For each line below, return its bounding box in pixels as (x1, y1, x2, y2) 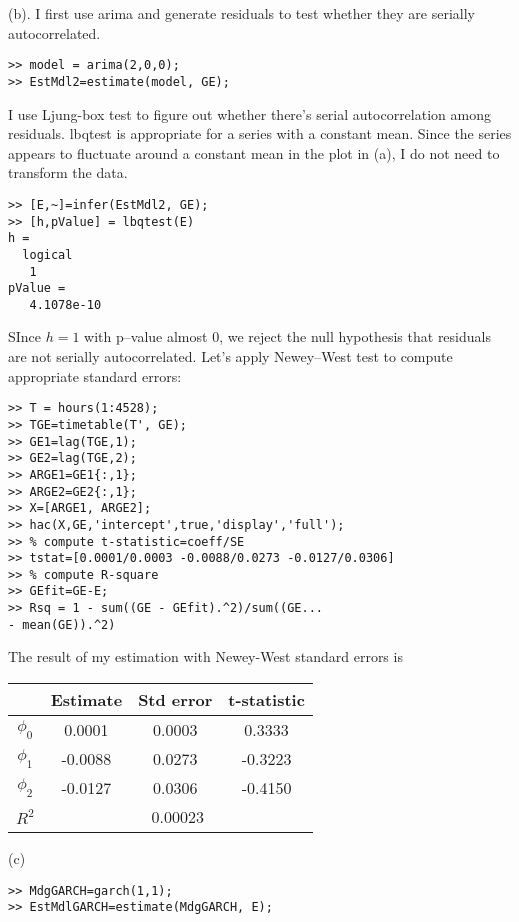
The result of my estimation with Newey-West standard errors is (8, 646, 403, 667)
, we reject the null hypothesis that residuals (219, 326, 491, 347)
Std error (138, 688, 213, 712)
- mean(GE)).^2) (8, 617, 116, 632)
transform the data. (8, 162, 128, 183)
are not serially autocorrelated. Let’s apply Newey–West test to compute (8, 346, 453, 367)
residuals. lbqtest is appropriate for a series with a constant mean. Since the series (8, 123, 512, 144)
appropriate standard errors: (8, 365, 182, 386)
